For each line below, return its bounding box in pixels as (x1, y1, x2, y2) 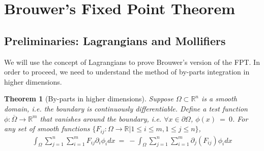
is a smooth (201, 93, 237, 104)
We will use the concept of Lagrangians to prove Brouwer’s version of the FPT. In (4, 56, 260, 67)
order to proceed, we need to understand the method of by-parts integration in (4, 66, 250, 77)
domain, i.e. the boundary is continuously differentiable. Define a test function (4, 103, 248, 114)
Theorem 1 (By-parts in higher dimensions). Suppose (4, 93, 173, 104)
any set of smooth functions (4, 123, 90, 134)
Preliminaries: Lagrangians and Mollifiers (4, 32, 226, 48)
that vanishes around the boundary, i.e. (40, 113, 162, 124)
